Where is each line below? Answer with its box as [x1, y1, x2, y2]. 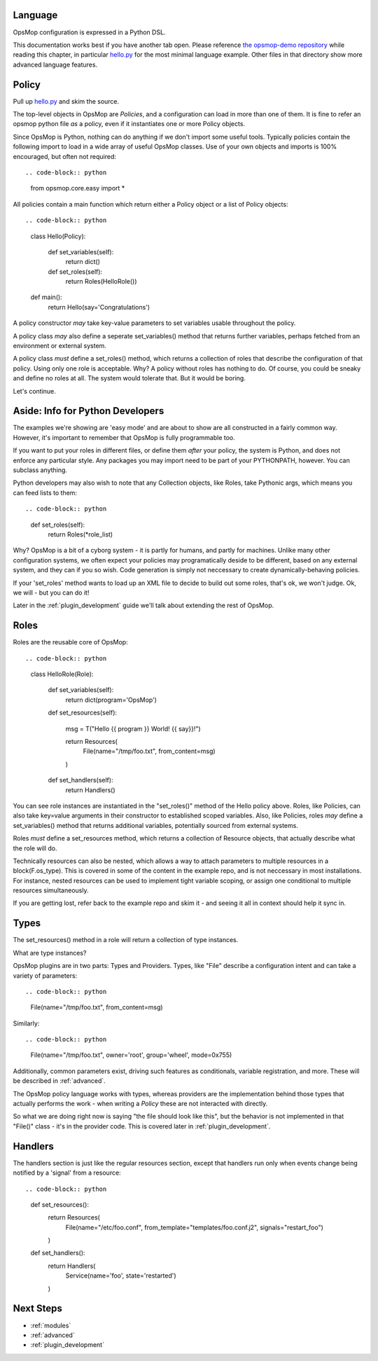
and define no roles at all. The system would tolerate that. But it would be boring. [13, 374, 246, 382]
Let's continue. [13, 387, 56, 395]
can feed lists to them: [13, 488, 77, 497]
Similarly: [13, 1019, 40, 1028]
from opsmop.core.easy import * [30, 184, 125, 193]
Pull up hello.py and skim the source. [13, 97, 120, 105]
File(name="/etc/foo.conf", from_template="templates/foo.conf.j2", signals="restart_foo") [65, 1223, 323, 1231]
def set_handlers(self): [48, 776, 113, 785]
